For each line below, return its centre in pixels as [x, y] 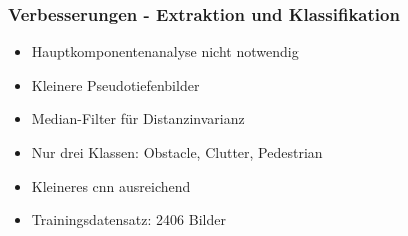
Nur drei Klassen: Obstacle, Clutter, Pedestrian [177, 152]
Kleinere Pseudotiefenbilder [115, 84]
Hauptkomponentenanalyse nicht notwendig [165, 51]
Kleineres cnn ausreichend [111, 185]
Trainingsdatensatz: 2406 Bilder [128, 219]
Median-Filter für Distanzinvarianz [138, 118]
